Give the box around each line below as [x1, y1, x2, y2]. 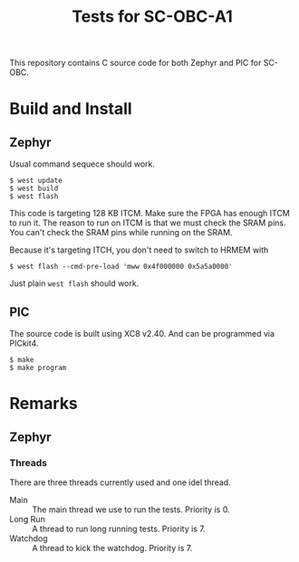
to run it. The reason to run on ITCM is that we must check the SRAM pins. [9, 217, 287, 228]
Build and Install [9, 99, 133, 119]
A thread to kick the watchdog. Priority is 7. [32, 542, 193, 553]
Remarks [9, 394, 79, 414]
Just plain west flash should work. [9, 278, 140, 289]
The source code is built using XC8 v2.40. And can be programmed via [9, 329, 275, 338]
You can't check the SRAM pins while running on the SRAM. [9, 227, 233, 238]
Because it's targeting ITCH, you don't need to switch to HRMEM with [9, 244, 269, 255]
